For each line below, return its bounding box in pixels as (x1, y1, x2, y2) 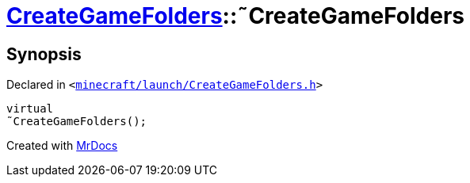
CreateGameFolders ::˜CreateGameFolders (6, 2, 464, 29)
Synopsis (6, 44, 82, 64)
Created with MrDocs (6, 139, 118, 153)
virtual (6, 102, 54, 116)
